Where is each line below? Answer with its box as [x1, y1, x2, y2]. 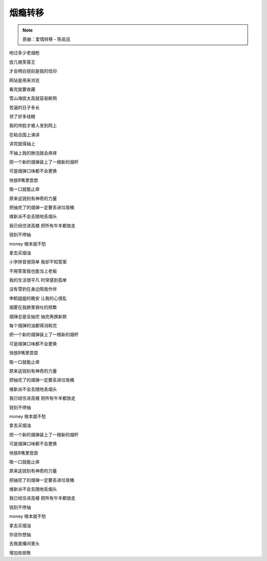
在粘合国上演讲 [9, 132, 40, 138]
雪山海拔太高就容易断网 [9, 95, 57, 101]
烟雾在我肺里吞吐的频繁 [9, 304, 57, 310]
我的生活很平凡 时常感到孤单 [9, 277, 67, 283]
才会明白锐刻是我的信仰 [9, 68, 57, 74]
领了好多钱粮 [9, 114, 36, 120]
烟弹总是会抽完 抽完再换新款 [9, 313, 67, 319]
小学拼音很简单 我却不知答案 [9, 259, 67, 265]
